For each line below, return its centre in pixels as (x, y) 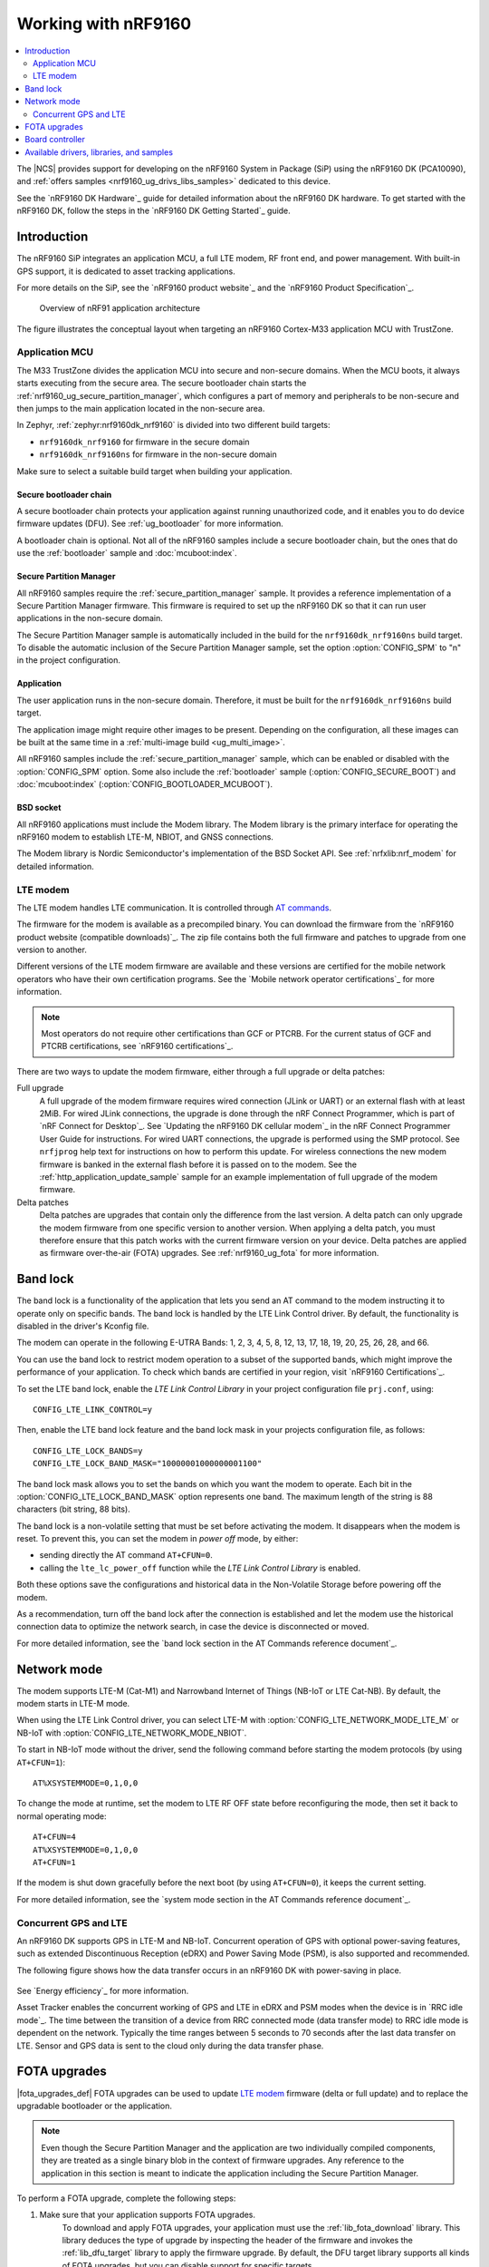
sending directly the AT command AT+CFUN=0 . (126, 1555)
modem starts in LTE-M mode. (73, 1704)
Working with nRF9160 (104, 24)
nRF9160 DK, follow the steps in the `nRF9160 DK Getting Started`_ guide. (154, 211)
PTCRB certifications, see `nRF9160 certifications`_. (137, 1046)
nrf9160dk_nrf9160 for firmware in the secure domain (144, 442)
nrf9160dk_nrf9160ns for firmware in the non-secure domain (158, 454)
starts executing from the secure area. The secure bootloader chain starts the (162, 383)
